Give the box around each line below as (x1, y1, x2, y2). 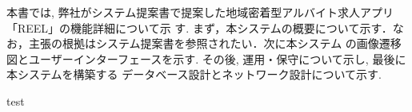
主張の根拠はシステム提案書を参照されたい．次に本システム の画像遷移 (28, 35, 402, 52)
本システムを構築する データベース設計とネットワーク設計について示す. (6, 66, 382, 83)
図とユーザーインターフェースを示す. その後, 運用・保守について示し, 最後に (6, 50, 406, 67)
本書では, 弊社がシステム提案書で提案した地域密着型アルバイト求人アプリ (6, 4, 394, 20)
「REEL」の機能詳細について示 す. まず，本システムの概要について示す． (6, 19, 393, 36)
